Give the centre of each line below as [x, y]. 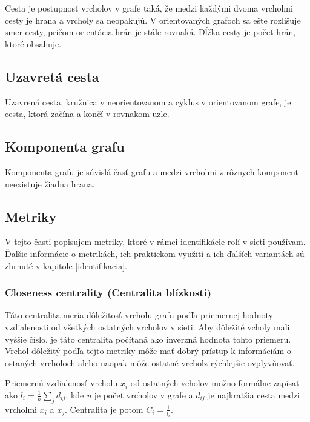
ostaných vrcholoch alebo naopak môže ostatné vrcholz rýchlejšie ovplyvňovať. [150, 362]
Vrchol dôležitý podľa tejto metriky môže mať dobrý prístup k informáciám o [148, 351]
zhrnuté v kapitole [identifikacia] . [66, 265]
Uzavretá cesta [52, 76]
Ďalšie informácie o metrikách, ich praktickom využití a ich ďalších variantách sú [155, 253]
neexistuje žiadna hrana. [50, 183]
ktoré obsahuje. [33, 43]
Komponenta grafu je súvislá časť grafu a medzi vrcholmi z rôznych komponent [152, 171]
